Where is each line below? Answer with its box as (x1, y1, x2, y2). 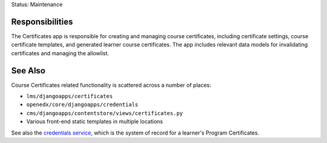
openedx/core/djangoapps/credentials (26, 101, 139, 108)
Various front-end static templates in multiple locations (26, 118, 163, 125)
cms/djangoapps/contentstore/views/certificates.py (26, 110, 183, 116)
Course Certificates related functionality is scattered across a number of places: (11, 81, 211, 88)
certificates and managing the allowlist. (11, 49, 109, 57)
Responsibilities (11, 16, 73, 27)
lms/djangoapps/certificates (26, 93, 113, 99)
